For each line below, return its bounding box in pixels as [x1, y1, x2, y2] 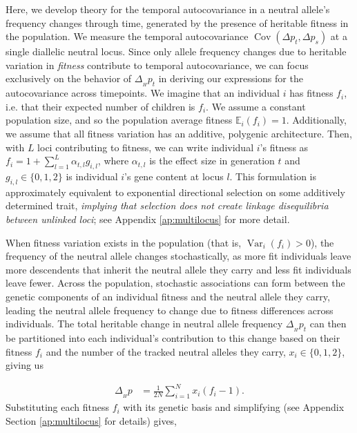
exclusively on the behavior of [6, 71, 132, 86]
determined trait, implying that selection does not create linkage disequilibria [6, 198, 329, 213]
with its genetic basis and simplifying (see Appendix [123, 400, 345, 414]
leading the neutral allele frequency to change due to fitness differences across [6, 302, 334, 317]
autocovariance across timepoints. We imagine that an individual [6, 86, 280, 100]
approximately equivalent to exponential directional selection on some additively [6, 184, 345, 199]
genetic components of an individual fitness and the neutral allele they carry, [6, 289, 330, 303]
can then [309, 316, 347, 331]
